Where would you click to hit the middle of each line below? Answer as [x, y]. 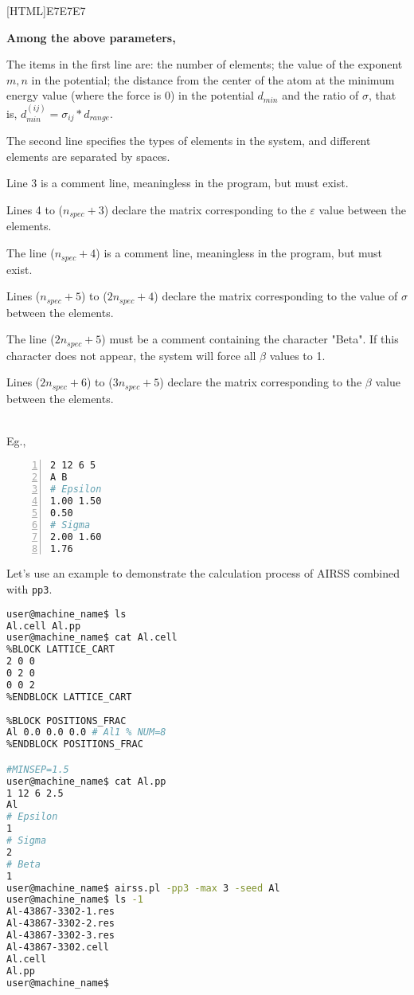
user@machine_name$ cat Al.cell [92, 638]
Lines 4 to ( [35, 210]
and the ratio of [320, 95]
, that [382, 95]
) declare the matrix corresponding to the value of [276, 296]
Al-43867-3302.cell [58, 947]
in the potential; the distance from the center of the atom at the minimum [213, 79]
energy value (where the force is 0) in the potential [130, 95]
